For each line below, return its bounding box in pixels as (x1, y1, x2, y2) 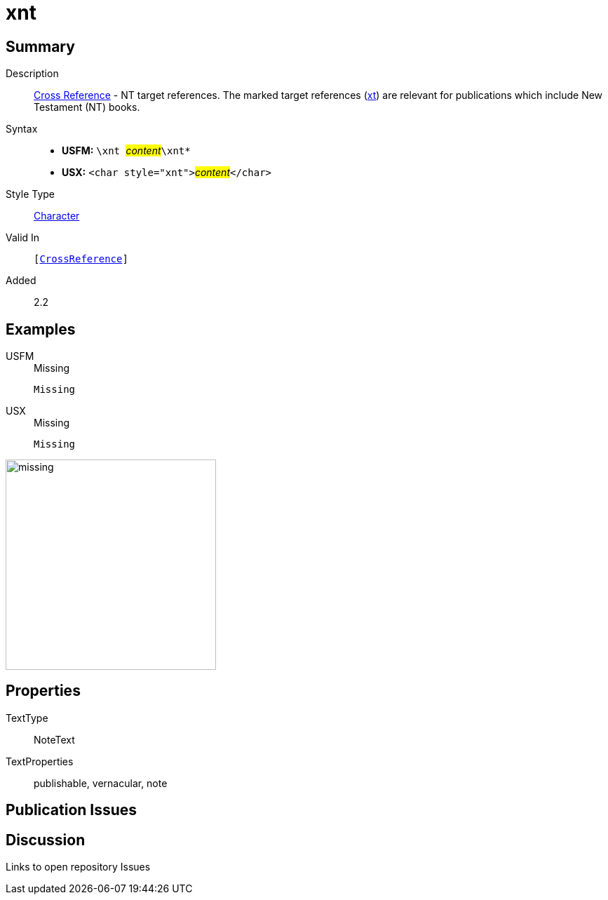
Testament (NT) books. (34, 101, 140, 114)
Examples (6, 320, 76, 338)
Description (6, 67, 59, 80)
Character (34, 210, 80, 222)
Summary (6, 37, 75, 55)
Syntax (6, 123, 38, 135)
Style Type (6, 188, 55, 201)
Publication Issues (6, 801, 137, 819)
